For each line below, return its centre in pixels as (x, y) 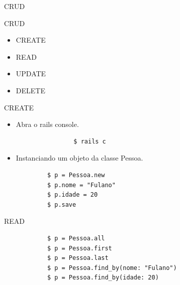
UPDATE (31, 74)
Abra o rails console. (47, 124)
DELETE (30, 90)
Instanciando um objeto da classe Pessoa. (79, 158)
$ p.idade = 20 (72, 195)
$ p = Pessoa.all (76, 238)
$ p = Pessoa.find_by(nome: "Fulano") (112, 268)
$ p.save (62, 204)
